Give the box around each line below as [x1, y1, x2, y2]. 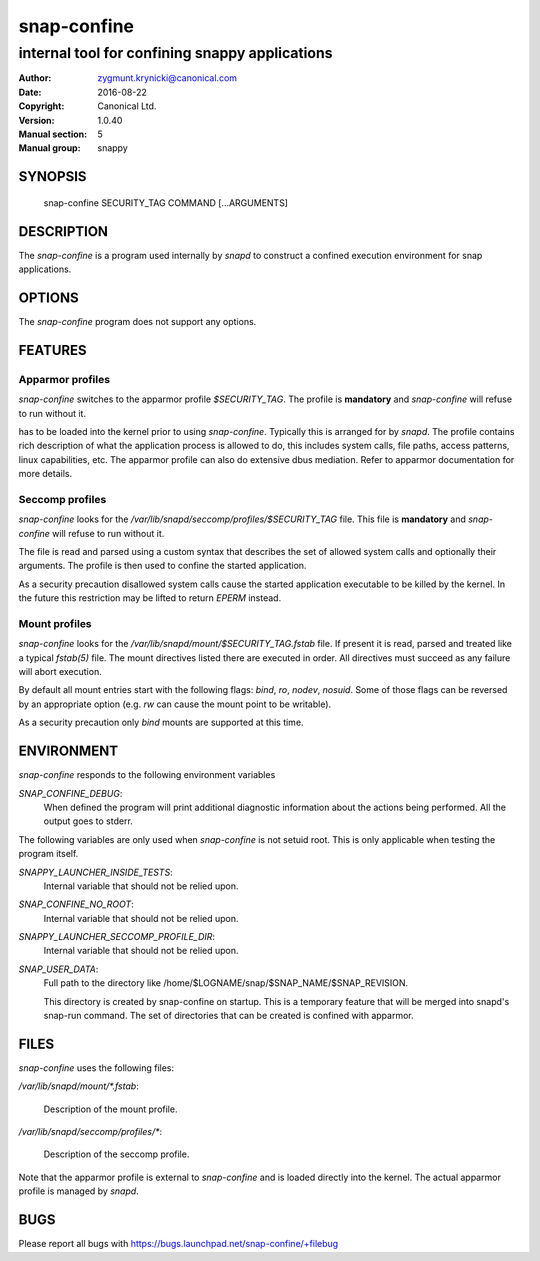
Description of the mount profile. [43, 1103, 178, 1115]
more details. [18, 468, 73, 480]
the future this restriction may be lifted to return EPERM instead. [18, 592, 282, 604]
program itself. [18, 848, 79, 860]
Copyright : [18, 100, 65, 112]
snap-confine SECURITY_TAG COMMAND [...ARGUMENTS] [43, 196, 289, 209]
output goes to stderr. [43, 815, 134, 827]
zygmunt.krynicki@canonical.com [97, 72, 238, 84]
